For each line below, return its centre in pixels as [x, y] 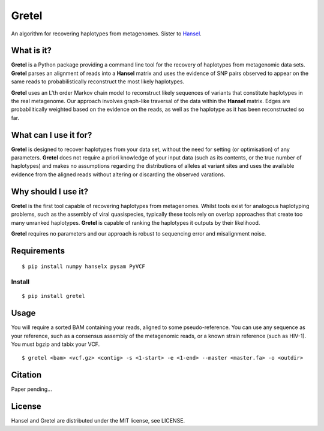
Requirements [38, 251]
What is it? [31, 51]
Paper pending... [31, 389]
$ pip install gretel [53, 296]
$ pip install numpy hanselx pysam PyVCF [83, 266]
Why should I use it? [50, 192]
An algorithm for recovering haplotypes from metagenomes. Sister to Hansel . [106, 34]
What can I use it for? [52, 135]
